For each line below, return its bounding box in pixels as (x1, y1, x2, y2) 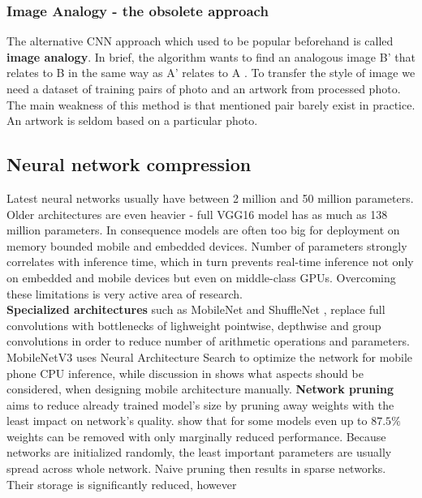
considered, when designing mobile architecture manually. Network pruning (6, 380, 394, 397)
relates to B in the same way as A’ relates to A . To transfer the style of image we (6, 64, 416, 81)
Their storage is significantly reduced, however (6, 475, 237, 492)
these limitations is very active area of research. (6, 285, 243, 302)
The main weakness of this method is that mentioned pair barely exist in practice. (6, 96, 416, 113)
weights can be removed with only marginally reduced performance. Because (6, 427, 386, 444)
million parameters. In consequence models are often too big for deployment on (6, 221, 400, 238)
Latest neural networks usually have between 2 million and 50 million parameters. (6, 189, 414, 206)
